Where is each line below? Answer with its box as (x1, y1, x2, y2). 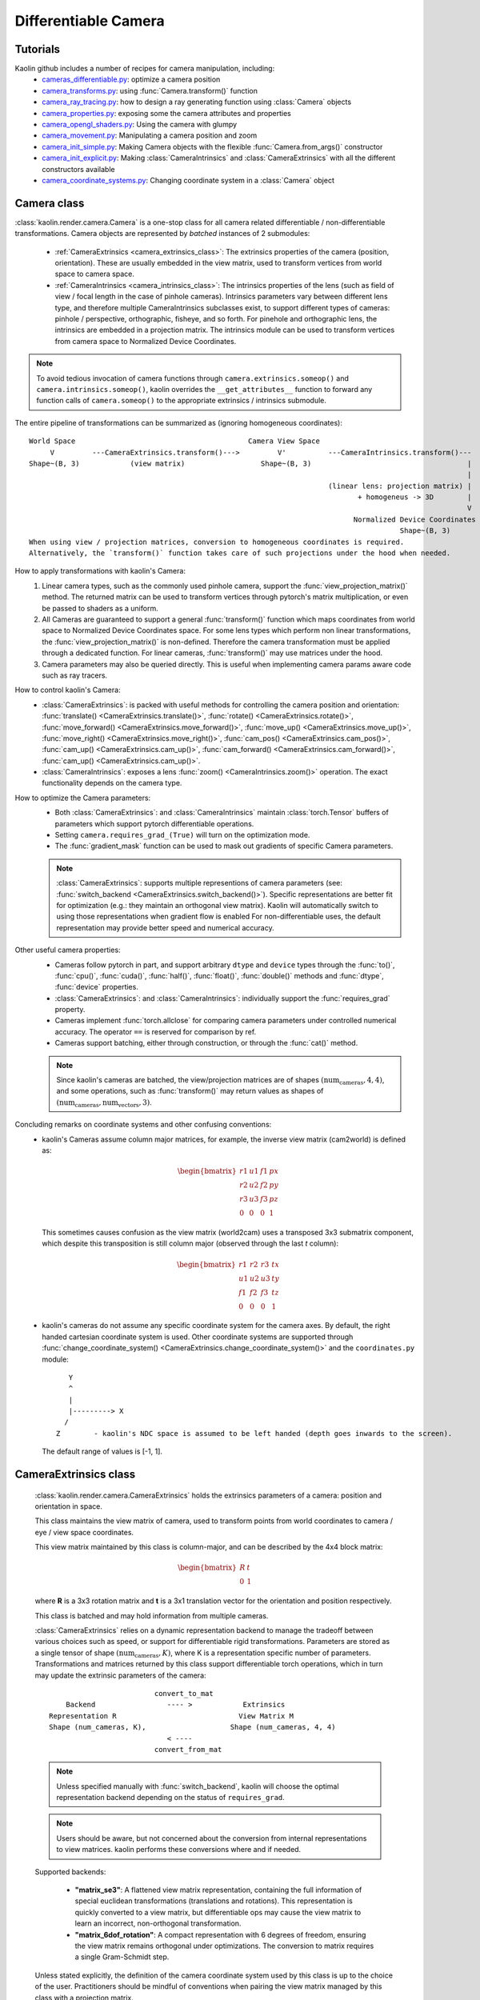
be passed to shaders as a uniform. (42, 603, 159, 613)
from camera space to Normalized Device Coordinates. (54, 336, 237, 346)
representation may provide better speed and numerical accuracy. (56, 922, 275, 932)
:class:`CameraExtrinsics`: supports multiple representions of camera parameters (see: (56, 878, 343, 888)
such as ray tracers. (42, 670, 108, 680)
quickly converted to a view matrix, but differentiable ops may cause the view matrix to (74, 1907, 362, 1917)
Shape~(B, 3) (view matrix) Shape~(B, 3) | (29, 458, 472, 468)
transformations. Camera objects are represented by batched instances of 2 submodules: (14, 229, 310, 238)
